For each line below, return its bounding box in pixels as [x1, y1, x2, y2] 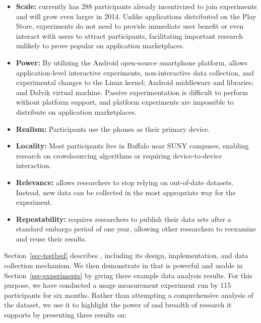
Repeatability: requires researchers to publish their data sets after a [16, 213, 231, 224]
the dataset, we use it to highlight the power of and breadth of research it [4, 299, 232, 310]
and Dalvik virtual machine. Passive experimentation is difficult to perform [16, 87, 248, 97]
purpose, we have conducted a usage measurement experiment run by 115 [4, 280, 231, 290]
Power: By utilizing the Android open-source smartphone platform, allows [16, 57, 247, 67]
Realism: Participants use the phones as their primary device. [16, 123, 210, 134]
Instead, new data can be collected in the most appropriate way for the [16, 187, 236, 197]
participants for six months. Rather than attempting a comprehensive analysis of [4, 289, 253, 300]
